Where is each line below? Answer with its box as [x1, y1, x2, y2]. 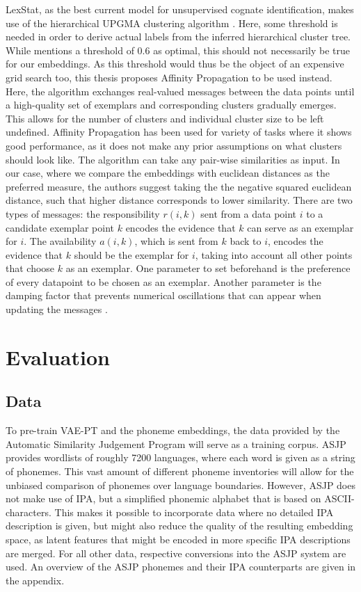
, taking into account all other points [195, 247, 353, 262]
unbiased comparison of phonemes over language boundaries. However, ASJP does [6, 477, 355, 492]
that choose [6, 261, 55, 275]
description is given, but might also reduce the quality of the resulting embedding [6, 518, 353, 533]
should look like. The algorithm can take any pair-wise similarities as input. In [6, 152, 340, 166]
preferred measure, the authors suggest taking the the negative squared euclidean [6, 179, 352, 193]
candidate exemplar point [6, 220, 115, 234]
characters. [6, 504, 51, 519]
